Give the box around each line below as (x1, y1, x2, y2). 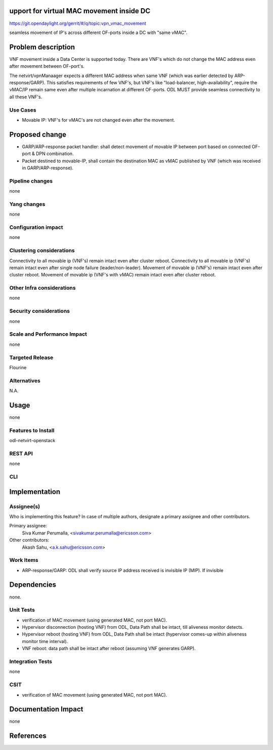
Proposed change (9, 130, 67, 139)
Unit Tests (9, 606, 35, 614)
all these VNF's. (9, 94, 42, 100)
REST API (9, 450, 33, 457)
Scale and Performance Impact (9, 331, 87, 338)
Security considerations (9, 307, 70, 314)
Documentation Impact (9, 705, 83, 713)
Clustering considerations (9, 247, 75, 254)
